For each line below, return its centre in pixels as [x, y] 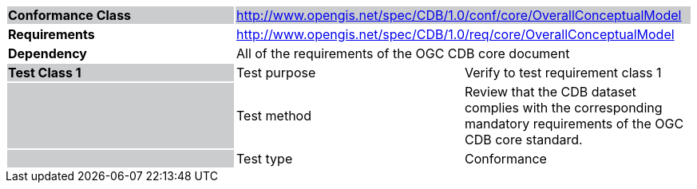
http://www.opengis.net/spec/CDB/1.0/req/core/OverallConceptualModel [455, 34]
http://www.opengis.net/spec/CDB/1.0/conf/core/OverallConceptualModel [459, 15]
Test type [264, 159]
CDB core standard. [523, 140]
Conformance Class [70, 15]
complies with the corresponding [563, 108]
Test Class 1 [45, 73]
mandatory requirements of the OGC [574, 124]
